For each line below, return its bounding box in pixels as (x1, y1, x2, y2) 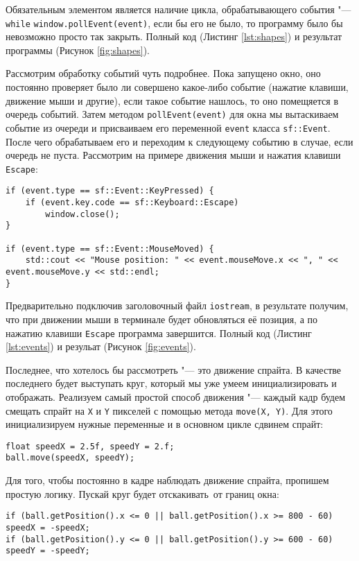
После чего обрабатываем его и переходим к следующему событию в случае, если (6, 134, 353, 148)
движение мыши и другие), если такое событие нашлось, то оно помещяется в (6, 93, 338, 107)
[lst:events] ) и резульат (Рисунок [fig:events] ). (6, 339, 196, 354)
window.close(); (45, 209, 120, 219)
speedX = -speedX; (6, 522, 90, 533)
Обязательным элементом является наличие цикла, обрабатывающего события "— (6, 2, 351, 16)
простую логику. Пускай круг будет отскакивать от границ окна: (6, 486, 279, 501)
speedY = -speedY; (6, 546, 90, 556)
